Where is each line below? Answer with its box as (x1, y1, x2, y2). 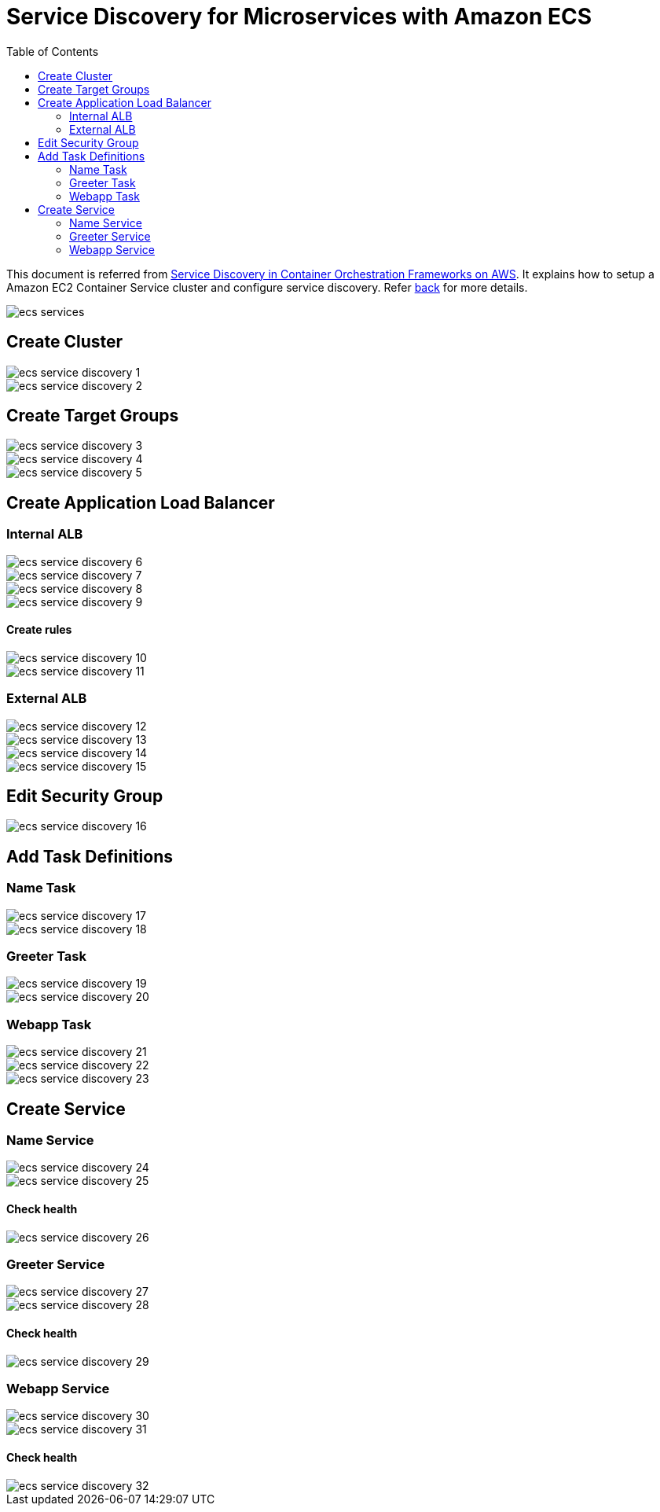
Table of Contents (6, 44, 99, 58)
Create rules (6, 623, 72, 637)
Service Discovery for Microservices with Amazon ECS (6, 3, 592, 30)
